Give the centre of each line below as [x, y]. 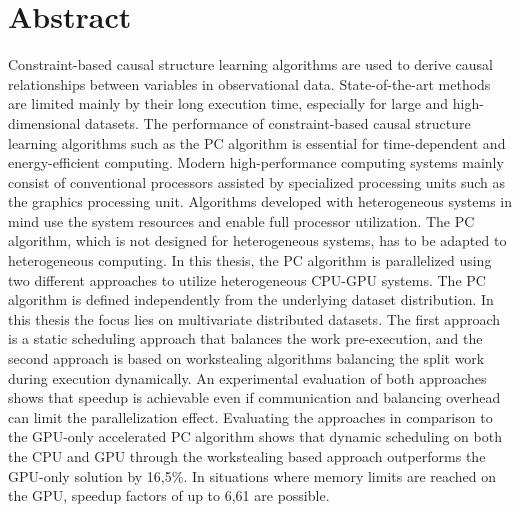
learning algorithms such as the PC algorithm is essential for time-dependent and [257, 142]
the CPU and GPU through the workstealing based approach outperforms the [247, 456]
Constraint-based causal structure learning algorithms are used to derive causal [250, 64]
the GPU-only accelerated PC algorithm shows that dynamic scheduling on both [255, 436]
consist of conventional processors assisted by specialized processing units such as [256, 181]
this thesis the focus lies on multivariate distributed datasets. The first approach [254, 318]
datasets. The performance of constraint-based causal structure [278, 122]
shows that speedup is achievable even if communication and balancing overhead [254, 397]
